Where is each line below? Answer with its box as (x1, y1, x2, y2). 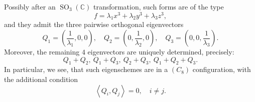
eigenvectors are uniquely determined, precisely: (87, 46, 234, 57)
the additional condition (4, 74, 78, 84)
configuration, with (192, 64, 251, 74)
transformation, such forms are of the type (93, 1, 224, 11)
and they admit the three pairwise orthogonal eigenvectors (4, 19, 184, 29)
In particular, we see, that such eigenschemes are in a (4, 64, 168, 74)
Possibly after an (4, 1, 56, 11)
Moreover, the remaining (4, 46, 80, 57)
